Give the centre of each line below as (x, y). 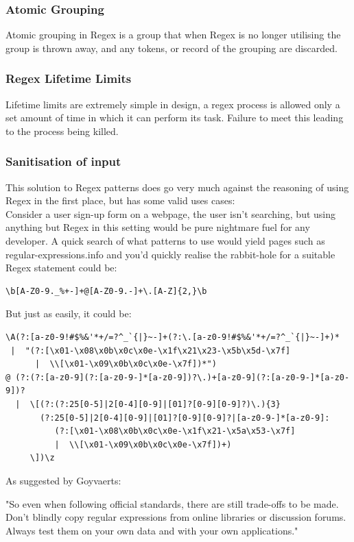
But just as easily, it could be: (69, 313)
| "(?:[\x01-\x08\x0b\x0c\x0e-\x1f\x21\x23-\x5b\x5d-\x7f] (151, 350)
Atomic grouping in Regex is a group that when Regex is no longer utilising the (173, 35)
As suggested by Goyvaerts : (63, 480)
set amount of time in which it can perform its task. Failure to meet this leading (175, 118)
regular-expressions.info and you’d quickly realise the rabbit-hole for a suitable (170, 254)
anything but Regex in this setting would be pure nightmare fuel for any (158, 227)
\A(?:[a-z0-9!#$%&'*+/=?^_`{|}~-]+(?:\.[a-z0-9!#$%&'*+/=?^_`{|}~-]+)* (173, 337)
